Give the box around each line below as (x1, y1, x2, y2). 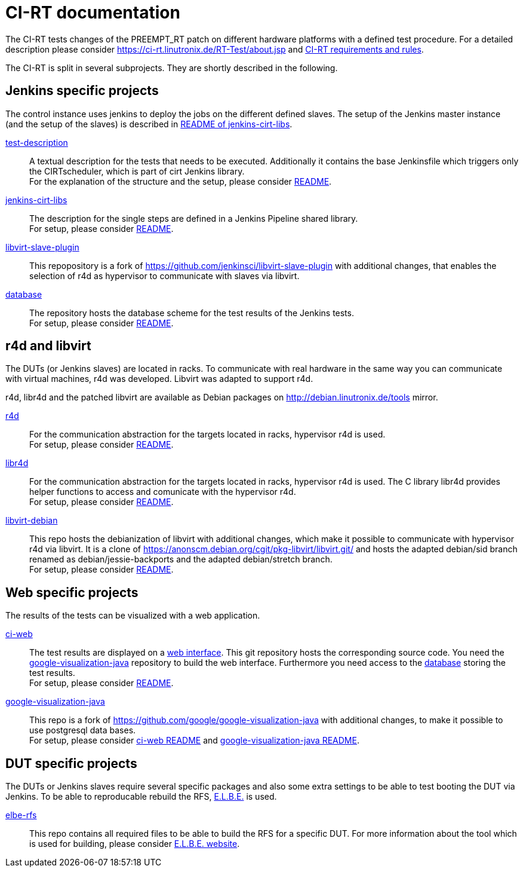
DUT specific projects (5, 755, 137, 771)
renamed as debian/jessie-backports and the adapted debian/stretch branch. (29, 554, 333, 565)
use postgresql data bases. (29, 725, 136, 736)
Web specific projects (5, 585, 139, 600)
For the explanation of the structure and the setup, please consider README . (29, 176, 332, 186)
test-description (5, 137, 68, 148)
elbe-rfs (5, 810, 37, 821)
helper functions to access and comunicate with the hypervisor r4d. (29, 487, 296, 497)
